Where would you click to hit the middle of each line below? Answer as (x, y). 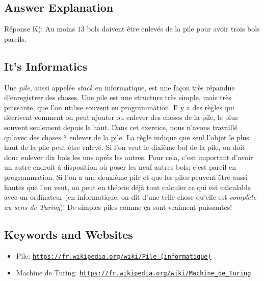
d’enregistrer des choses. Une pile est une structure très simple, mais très (118, 97)
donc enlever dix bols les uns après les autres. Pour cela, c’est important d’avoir (129, 157)
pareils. (15, 38)
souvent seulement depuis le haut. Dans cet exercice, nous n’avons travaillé (121, 127)
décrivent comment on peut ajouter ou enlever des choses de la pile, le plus (121, 117)
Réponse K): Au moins (40, 29)
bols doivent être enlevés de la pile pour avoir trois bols (173, 29)
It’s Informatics (46, 66)
